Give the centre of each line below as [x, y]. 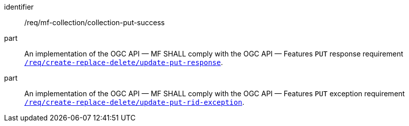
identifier [19, 7]
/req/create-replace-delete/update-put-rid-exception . [134, 102]
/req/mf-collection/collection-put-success [95, 22]
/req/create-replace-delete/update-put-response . [124, 62]
